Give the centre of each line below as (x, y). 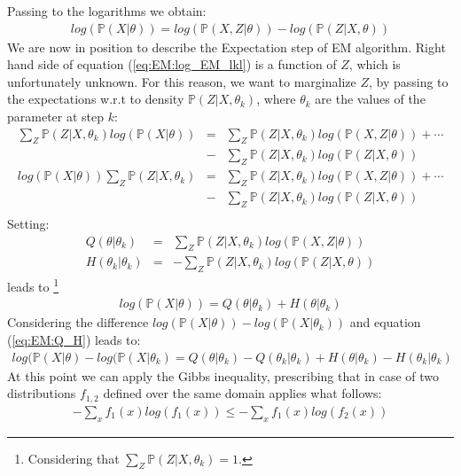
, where (276, 99)
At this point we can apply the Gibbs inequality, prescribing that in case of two (223, 375)
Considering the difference (78, 322)
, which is (375, 64)
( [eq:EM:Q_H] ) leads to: (74, 340)
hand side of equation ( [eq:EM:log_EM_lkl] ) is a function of (172, 64)
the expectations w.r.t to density (96, 99)
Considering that (74, 458)
